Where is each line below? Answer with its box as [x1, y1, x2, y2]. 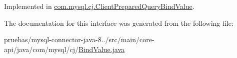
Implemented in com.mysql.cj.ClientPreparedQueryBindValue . [4, 1, 194, 11]
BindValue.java [78, 44, 125, 54]
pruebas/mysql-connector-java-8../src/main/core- [4, 34, 154, 45]
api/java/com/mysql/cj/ [4, 44, 79, 54]
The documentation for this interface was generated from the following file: [4, 17, 233, 28]
